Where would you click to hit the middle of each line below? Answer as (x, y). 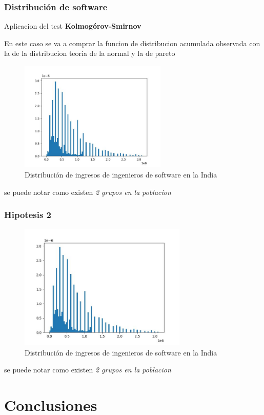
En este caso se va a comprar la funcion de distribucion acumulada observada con (132, 43)
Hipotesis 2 (28, 215)
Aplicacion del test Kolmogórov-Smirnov (73, 26)
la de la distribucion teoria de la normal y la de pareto (90, 53)
